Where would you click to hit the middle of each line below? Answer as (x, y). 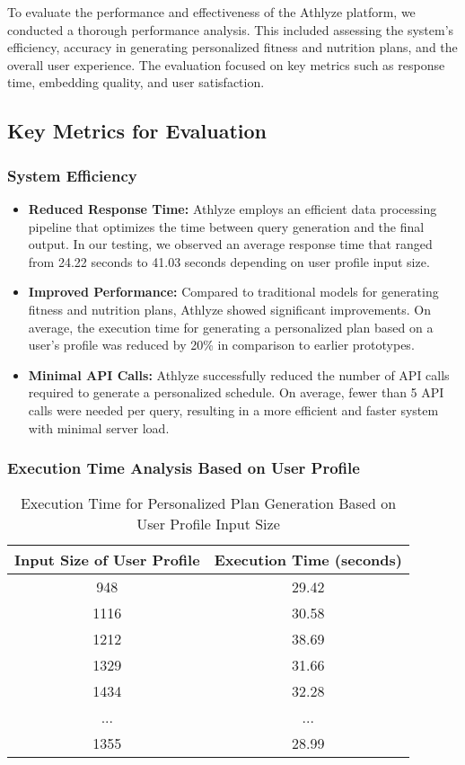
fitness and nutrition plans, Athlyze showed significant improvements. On (229, 309)
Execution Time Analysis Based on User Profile (184, 468)
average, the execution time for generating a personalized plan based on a (231, 327)
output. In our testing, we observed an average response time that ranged (230, 244)
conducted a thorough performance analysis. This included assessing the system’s (231, 29)
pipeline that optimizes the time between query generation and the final (226, 226)
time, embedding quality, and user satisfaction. (136, 82)
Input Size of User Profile (107, 560)
